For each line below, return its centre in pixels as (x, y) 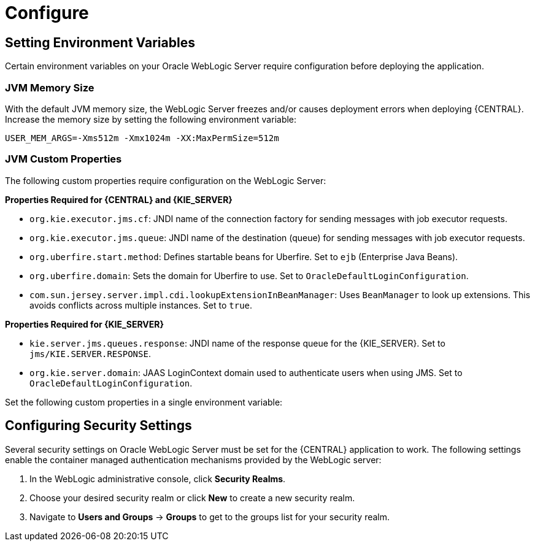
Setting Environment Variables (100, 42)
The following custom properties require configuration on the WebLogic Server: (166, 180)
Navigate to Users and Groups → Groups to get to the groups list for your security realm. (210, 517)
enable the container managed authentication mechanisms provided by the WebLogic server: (193, 459)
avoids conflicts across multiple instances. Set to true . (141, 305)
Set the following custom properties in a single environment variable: (144, 402)
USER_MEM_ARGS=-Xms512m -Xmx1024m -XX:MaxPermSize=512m (142, 138)
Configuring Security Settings (98, 426)
